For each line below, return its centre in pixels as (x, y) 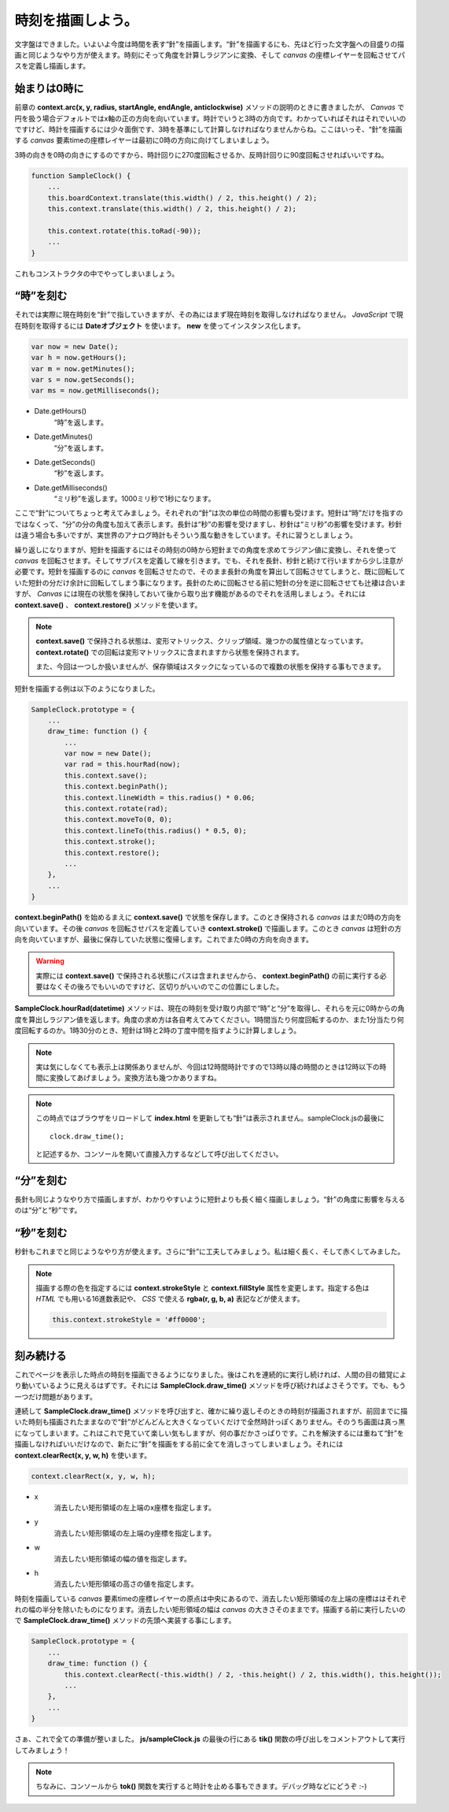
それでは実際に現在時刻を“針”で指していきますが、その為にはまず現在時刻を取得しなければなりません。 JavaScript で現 (209, 314)
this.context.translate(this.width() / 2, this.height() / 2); (172, 208)
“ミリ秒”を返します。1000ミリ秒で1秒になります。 (134, 499)
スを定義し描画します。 (52, 66)
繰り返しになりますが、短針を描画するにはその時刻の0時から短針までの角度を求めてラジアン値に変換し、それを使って (206, 550)
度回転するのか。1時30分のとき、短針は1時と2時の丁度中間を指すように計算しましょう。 (158, 1030)
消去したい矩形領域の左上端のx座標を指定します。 (135, 1507)
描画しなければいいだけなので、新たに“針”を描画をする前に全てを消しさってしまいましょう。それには (179, 1444)
